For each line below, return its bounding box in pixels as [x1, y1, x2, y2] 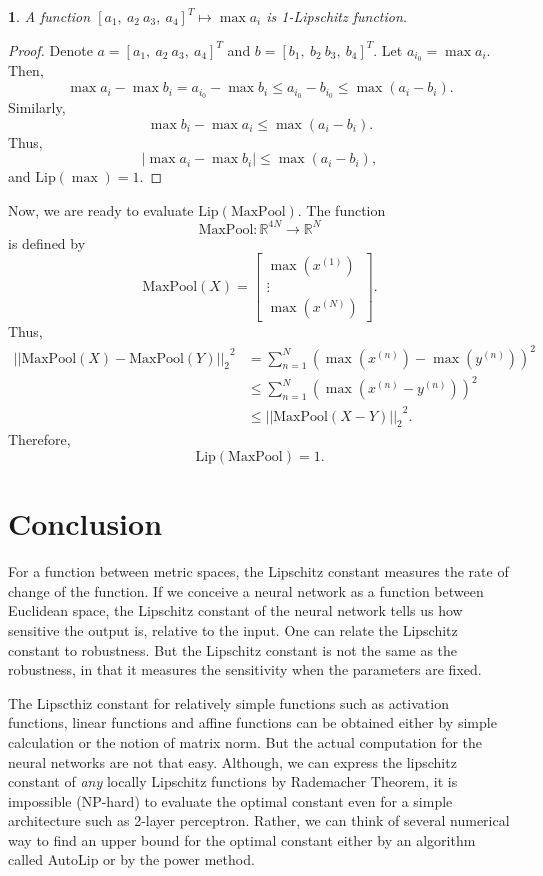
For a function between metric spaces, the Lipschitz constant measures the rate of [8, 561, 509, 582]
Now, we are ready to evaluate [8, 199, 194, 220]
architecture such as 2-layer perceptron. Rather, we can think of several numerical [8, 810, 510, 831]
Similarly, [8, 96, 66, 117]
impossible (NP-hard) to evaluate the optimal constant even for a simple [8, 790, 453, 811]
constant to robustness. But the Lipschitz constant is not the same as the [8, 639, 458, 660]
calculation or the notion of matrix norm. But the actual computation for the [8, 731, 483, 752]
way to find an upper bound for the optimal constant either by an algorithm [8, 829, 476, 850]
